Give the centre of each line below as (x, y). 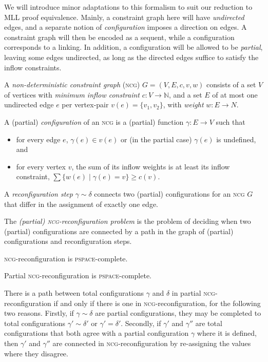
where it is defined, (227, 333)
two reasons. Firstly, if (39, 313)
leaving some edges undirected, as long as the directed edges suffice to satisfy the (131, 57)
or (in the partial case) (156, 139)
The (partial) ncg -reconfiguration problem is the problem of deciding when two (128, 221)
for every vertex (41, 166)
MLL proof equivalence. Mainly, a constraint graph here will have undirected (124, 17)
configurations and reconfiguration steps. (68, 241)
